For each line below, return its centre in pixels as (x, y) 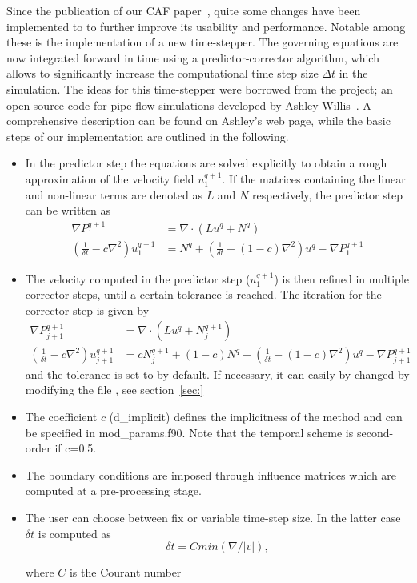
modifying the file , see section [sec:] (114, 390)
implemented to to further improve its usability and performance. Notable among (206, 26)
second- (375, 432)
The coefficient (61, 417)
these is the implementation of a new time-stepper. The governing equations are (202, 42)
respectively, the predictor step (327, 194)
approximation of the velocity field (110, 178)
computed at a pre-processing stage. (113, 491)
